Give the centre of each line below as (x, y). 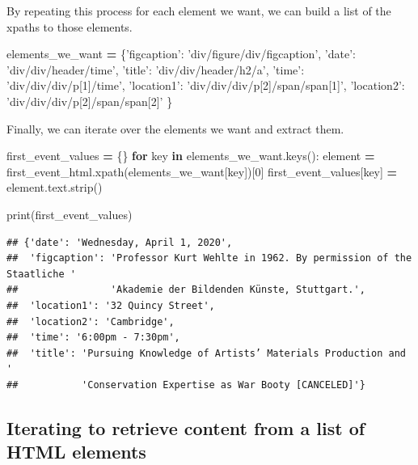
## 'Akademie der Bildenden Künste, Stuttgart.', (186, 290)
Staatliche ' (41, 274)
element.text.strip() (55, 187)
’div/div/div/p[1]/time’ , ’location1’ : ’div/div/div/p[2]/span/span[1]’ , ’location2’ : (206, 85)
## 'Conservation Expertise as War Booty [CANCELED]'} (186, 385)
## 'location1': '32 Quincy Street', (111, 305)
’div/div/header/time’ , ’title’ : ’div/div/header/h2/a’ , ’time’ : (156, 69)
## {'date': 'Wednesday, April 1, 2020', (120, 242)
